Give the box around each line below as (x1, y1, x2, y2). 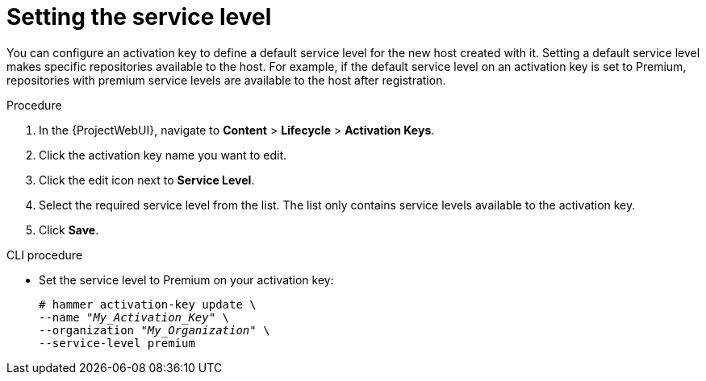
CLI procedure (6, 247, 83, 262)
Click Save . (39, 222, 99, 237)
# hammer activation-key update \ (39, 297, 257, 311)
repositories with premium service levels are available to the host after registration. (6, 72, 446, 87)
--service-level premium (39, 336, 195, 350)
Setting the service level (6, 3, 272, 31)
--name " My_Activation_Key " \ (39, 310, 230, 324)
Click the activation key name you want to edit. (39, 147, 287, 162)
